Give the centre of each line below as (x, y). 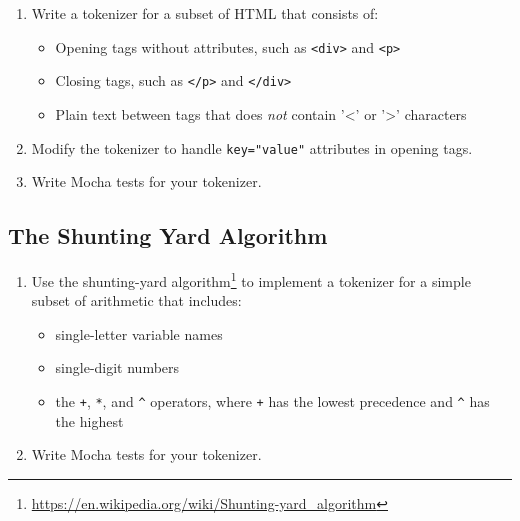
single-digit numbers (117, 367)
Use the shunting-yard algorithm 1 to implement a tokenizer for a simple (251, 279)
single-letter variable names (139, 333)
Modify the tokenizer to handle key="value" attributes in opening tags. (252, 147)
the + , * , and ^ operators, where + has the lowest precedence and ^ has (272, 400)
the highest (89, 420)
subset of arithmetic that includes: (136, 300)
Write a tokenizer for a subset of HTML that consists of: (205, 13)
